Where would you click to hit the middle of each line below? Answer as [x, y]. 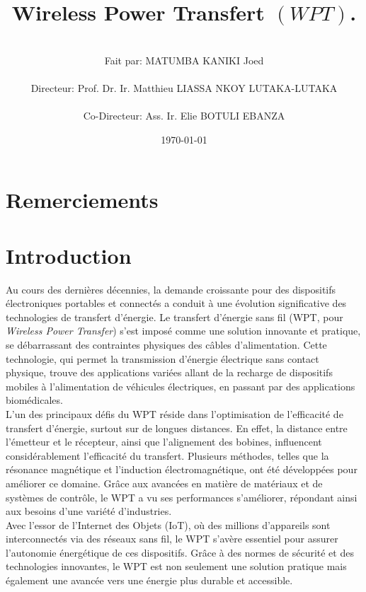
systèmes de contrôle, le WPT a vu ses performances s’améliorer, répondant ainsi [182, 497]
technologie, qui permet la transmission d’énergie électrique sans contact [162, 358]
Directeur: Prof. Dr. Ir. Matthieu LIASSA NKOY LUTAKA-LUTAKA [184, 87]
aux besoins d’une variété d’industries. [89, 511]
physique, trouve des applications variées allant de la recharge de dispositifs [169, 372]
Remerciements [82, 200]
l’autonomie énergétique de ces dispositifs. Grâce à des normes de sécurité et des [180, 552]
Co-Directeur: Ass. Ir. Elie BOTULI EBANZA [184, 116]
